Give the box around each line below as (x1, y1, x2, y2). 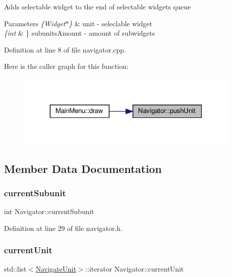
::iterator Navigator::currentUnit (85, 263, 184, 274)
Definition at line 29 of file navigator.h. (4, 222, 123, 233)
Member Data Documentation (4, 161, 162, 176)
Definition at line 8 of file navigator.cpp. (4, 44, 126, 55)
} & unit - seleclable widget (68, 18, 152, 28)
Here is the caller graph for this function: (4, 61, 129, 71)
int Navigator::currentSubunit (4, 206, 94, 217)
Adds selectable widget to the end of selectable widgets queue (4, 1, 191, 11)
